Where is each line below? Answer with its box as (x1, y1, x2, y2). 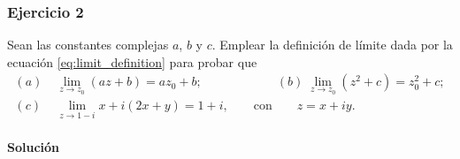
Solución (7, 137, 60, 155)
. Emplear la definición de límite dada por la (211, 35, 453, 54)
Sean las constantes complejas (7, 35, 169, 54)
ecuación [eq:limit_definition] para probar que (7, 52, 257, 71)
